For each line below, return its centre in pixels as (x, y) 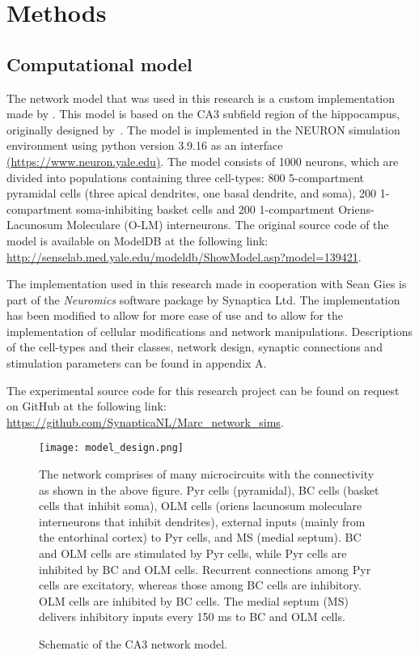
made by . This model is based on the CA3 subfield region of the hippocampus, (203, 114)
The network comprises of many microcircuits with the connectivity (207, 474)
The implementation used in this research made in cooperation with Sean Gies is (207, 284)
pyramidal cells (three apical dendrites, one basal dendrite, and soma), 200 (192, 193)
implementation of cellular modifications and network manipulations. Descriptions (209, 331)
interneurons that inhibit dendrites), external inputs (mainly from (202, 521)
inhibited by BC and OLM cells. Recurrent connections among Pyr (205, 569)
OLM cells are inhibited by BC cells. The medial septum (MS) (194, 600)
